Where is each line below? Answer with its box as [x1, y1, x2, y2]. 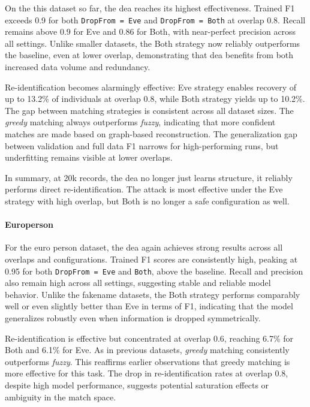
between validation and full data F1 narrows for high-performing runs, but [5, 139, 279, 152]
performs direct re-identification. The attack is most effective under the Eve [5, 183, 283, 195]
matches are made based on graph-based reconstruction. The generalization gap [5, 128, 297, 140]
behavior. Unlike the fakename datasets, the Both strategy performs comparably [5, 288, 300, 300]
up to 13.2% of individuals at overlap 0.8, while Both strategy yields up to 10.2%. [5, 92, 305, 105]
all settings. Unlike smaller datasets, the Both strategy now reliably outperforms [5, 37, 300, 49]
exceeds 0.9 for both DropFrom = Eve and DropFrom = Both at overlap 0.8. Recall [5, 13, 306, 26]
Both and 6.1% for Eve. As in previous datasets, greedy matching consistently [5, 343, 290, 356]
